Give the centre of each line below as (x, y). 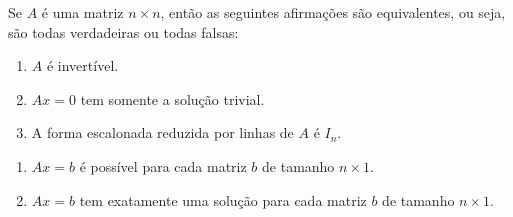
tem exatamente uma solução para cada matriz (223, 199)
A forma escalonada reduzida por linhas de (162, 132)
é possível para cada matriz (163, 165)
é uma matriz (82, 12)
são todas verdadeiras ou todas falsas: (123, 31)
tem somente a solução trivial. (172, 98)
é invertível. (82, 65)
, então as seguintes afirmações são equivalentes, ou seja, (333, 12)
